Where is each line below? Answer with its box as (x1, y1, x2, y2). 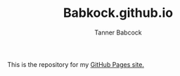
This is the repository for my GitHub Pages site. (7, 60, 144, 68)
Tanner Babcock (94, 28, 142, 37)
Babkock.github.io (63, 5, 174, 21)
